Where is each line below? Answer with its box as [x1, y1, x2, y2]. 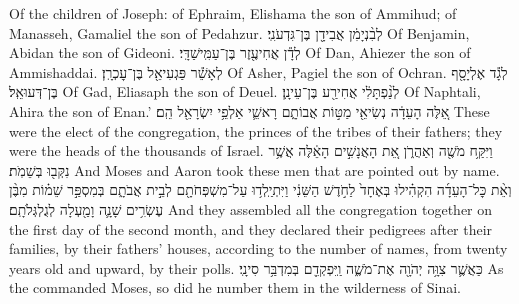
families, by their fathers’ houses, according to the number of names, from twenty [9, 238, 508, 259]
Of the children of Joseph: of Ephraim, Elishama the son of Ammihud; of [9, 3, 457, 23]
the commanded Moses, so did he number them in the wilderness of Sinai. [9, 277, 461, 298]
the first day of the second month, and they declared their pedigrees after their [9, 218, 493, 239]
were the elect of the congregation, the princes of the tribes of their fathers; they [9, 120, 503, 141]
